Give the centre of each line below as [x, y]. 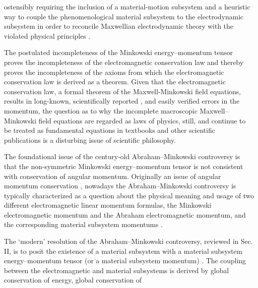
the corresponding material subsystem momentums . [83, 224]
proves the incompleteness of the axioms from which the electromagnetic [114, 72]
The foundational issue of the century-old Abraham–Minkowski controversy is [122, 156]
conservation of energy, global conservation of [73, 280]
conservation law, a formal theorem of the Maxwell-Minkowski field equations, [123, 91]
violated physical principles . [47, 35]
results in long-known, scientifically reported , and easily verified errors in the [122, 101]
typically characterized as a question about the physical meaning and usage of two [129, 195]
